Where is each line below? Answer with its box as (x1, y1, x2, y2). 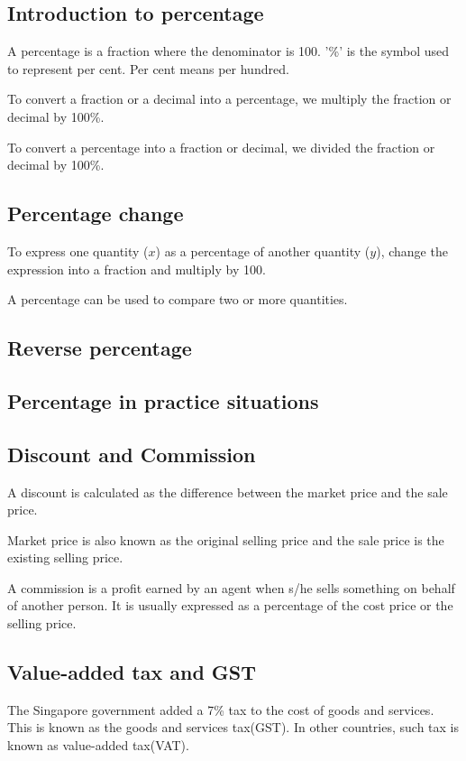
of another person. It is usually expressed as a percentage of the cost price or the (7, 596, 453, 615)
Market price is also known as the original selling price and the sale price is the (7, 530, 444, 549)
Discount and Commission (7, 440, 256, 468)
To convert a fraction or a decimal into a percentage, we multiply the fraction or (7, 89, 452, 108)
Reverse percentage (7, 334, 192, 362)
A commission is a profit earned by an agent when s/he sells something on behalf (7, 578, 455, 597)
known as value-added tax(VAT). (7, 736, 189, 755)
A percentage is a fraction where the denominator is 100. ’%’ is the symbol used (7, 42, 450, 60)
